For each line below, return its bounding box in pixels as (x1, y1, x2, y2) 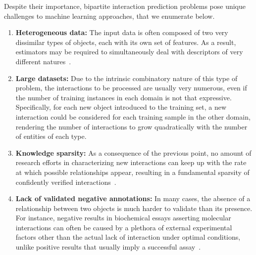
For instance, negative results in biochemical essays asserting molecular (15, 212, 231, 223)
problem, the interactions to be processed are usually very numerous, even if (15, 83, 247, 93)
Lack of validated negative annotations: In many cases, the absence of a (15, 193, 251, 204)
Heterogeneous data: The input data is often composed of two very (15, 27, 228, 38)
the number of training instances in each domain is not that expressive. (15, 92, 232, 102)
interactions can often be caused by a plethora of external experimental (15, 222, 232, 232)
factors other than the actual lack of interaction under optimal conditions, (15, 232, 241, 242)
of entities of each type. (15, 131, 87, 141)
